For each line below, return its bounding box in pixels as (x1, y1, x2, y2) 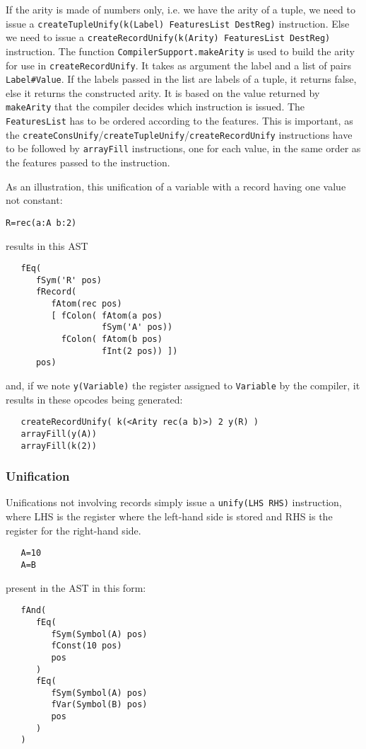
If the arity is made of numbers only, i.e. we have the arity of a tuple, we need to (6, 2, 355, 16)
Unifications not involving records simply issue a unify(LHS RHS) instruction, (6, 495, 342, 510)
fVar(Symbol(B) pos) (51, 699, 148, 710)
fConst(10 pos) (51, 641, 122, 651)
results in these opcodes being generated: (6, 391, 183, 406)
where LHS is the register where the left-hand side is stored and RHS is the (6, 509, 333, 524)
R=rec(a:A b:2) (6, 217, 77, 228)
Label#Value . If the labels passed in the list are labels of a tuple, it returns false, (6, 72, 357, 86)
